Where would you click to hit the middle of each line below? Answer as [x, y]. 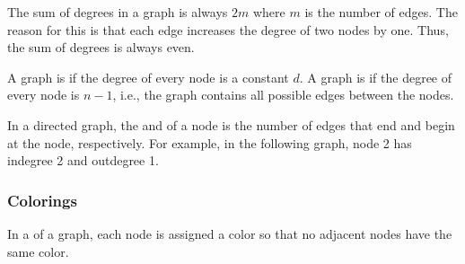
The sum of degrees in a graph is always [118, 12]
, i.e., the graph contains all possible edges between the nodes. [283, 95]
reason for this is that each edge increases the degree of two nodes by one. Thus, [228, 29]
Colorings [42, 200]
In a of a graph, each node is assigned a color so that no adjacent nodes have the [230, 233]
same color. [38, 251]
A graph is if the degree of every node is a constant [148, 77]
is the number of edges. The [381, 12]
